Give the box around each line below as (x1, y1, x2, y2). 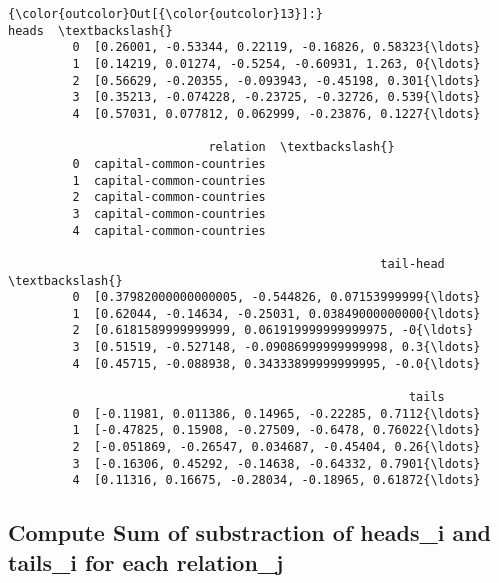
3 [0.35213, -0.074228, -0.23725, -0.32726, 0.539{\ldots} (72, 90, 481, 105)
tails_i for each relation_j (8, 546, 284, 577)
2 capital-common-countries (72, 190, 266, 205)
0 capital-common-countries (72, 156, 266, 171)
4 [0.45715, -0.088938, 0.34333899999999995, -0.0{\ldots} (72, 356, 481, 371)
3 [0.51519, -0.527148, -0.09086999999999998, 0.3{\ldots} (72, 340, 481, 355)
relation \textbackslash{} (208, 140, 395, 155)
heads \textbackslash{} (8, 23, 173, 38)
